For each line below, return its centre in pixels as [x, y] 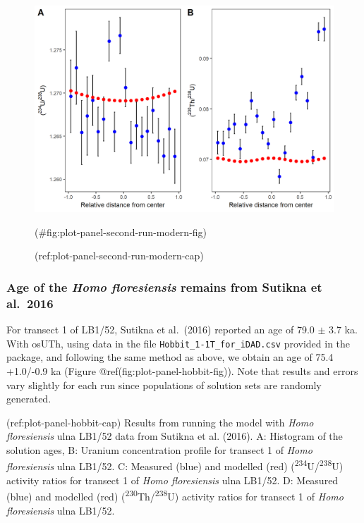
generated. [29, 399]
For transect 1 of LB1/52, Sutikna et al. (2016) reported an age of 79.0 [160, 330]
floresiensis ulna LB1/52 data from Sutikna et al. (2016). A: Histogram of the [175, 436]
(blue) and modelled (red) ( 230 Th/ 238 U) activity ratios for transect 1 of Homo [175, 495]
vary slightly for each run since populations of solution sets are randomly [164, 384]
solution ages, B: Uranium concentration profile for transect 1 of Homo [159, 449]
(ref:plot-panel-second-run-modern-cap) [119, 256]
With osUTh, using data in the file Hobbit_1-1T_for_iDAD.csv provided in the [178, 343]
